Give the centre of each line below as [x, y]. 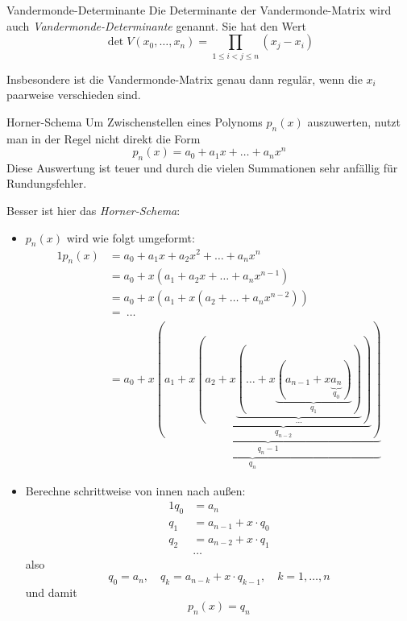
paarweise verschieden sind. [74, 95]
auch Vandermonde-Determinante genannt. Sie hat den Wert [156, 25]
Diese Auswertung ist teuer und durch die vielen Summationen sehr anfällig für [202, 167]
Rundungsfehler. [47, 183]
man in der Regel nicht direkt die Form [104, 138]
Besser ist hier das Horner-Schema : [93, 211]
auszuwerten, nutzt [354, 121]
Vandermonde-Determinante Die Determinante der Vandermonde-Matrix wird [199, 10]
